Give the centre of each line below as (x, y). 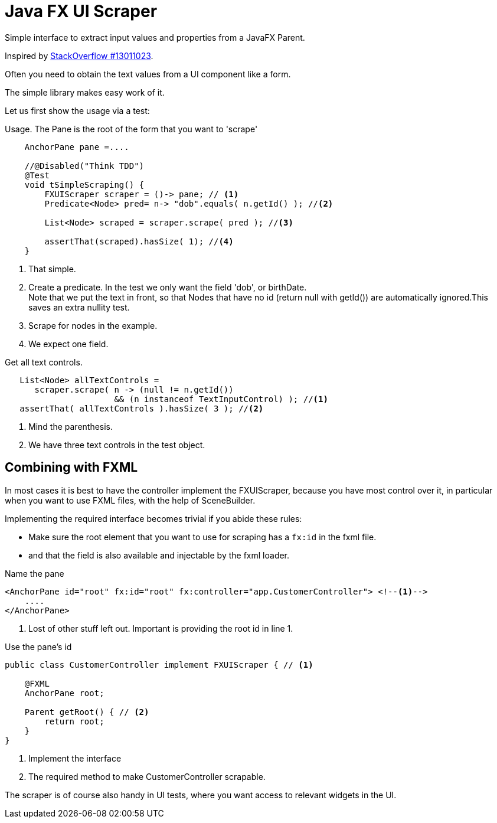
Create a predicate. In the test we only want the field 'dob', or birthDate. (168, 287)
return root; (74, 721)
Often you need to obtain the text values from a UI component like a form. (148, 74)
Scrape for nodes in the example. (93, 325)
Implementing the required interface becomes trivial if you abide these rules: (153, 518)
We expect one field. (68, 344)
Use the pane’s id (38, 646)
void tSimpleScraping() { (84, 184)
